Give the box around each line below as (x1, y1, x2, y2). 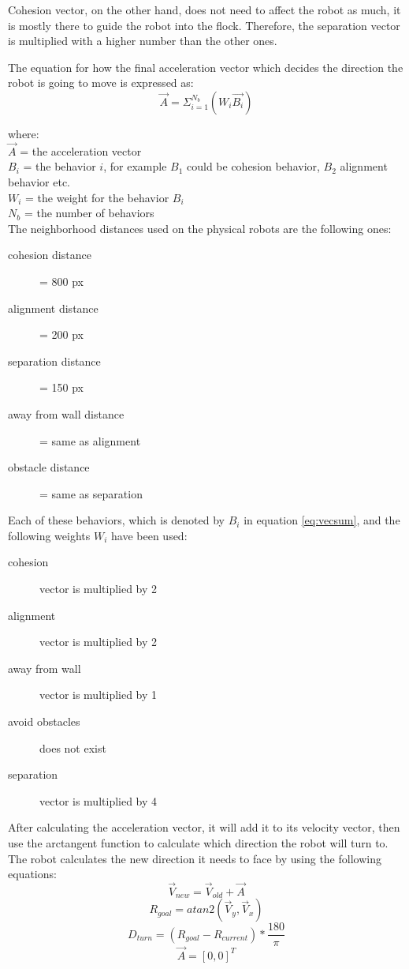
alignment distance (8, 299, 99, 316)
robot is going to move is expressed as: (8, 74, 194, 91)
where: (8, 125, 39, 141)
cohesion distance (8, 246, 91, 263)
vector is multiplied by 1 (39, 686, 158, 703)
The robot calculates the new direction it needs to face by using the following (8, 850, 381, 866)
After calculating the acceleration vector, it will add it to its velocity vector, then (8, 819, 400, 836)
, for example (103, 158, 167, 175)
